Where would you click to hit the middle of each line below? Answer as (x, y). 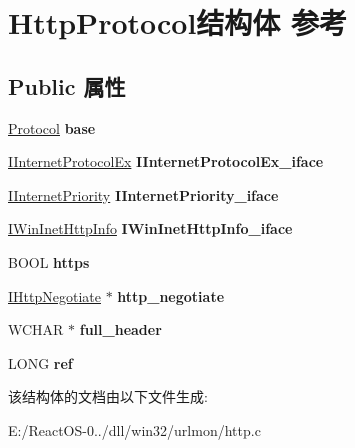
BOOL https (49, 261)
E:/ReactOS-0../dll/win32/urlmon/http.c (134, 429)
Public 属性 (67, 85)
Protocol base (52, 127)
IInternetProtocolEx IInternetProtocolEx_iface (166, 161)
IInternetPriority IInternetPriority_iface (143, 194)
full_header (120, 329)
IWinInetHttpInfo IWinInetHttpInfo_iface (150, 228)
